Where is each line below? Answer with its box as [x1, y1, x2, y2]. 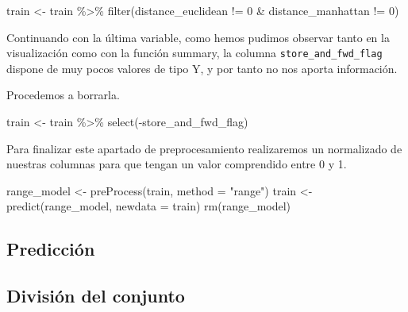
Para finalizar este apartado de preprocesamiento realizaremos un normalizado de [6, 140, 402, 156]
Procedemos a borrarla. [6, 87, 120, 103]
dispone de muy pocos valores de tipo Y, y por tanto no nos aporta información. [6, 60, 398, 76]
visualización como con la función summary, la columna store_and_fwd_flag [6, 44, 383, 61]
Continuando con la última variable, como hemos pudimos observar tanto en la [6, 29, 390, 45]
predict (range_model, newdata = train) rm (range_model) [6, 198, 291, 214]
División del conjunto [6, 283, 185, 308]
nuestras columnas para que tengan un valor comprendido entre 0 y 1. [6, 156, 347, 172]
